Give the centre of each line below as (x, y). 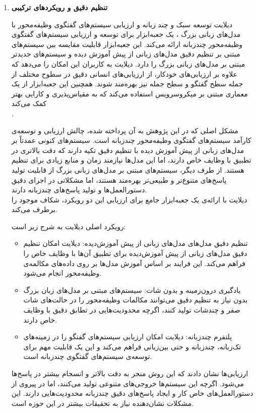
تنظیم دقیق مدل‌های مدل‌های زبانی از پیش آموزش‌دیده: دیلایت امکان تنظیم (136, 243)
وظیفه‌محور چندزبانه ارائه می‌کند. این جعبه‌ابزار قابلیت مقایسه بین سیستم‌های (127, 44)
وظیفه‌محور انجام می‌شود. (62, 273)
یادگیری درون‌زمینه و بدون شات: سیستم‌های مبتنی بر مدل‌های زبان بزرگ (132, 290)
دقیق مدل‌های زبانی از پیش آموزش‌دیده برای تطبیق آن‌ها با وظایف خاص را (135, 253)
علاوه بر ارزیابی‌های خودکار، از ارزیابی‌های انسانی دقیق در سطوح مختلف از (124, 73)
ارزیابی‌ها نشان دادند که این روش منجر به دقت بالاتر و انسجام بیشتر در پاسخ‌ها (130, 373)
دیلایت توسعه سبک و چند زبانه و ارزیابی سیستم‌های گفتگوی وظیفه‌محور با (122, 24)
